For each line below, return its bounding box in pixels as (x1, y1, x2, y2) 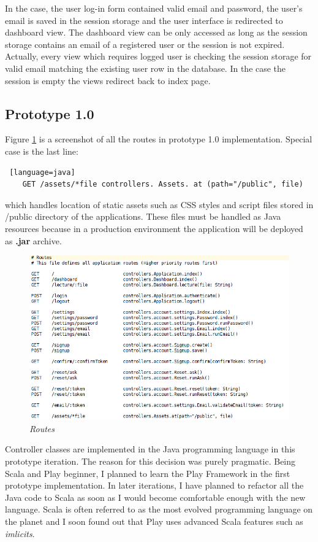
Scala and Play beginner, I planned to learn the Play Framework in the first (5, 467, 290, 479)
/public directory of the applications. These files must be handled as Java (5, 210, 281, 223)
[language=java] (9, 168, 75, 177)
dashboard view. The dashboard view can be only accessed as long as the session (5, 26, 308, 39)
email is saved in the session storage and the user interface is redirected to (5, 14, 283, 26)
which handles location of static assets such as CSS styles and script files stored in (5, 198, 314, 211)
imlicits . (5, 527, 35, 540)
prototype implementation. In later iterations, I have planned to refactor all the (5, 479, 304, 492)
